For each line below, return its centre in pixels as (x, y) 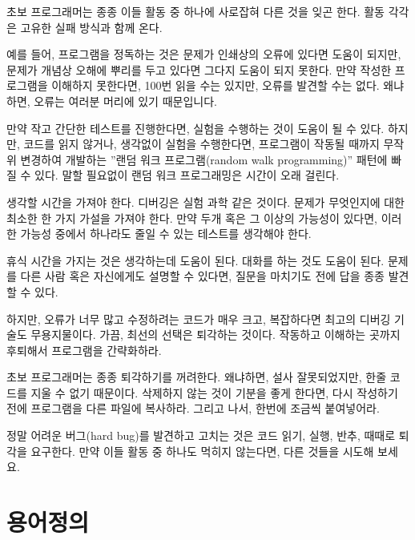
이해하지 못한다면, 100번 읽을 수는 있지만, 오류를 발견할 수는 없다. (216, 85)
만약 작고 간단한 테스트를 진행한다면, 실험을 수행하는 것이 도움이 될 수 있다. (195, 128)
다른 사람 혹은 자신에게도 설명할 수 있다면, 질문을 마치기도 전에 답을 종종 (202, 276)
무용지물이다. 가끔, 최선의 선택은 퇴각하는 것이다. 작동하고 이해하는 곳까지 (216, 334)
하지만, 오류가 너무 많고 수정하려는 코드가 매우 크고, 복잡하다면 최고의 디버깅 (199, 318)
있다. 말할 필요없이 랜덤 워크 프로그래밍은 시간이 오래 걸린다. (187, 175)
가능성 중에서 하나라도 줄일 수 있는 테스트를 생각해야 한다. (166, 234)
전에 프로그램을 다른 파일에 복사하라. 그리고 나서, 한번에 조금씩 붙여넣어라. (193, 408)
